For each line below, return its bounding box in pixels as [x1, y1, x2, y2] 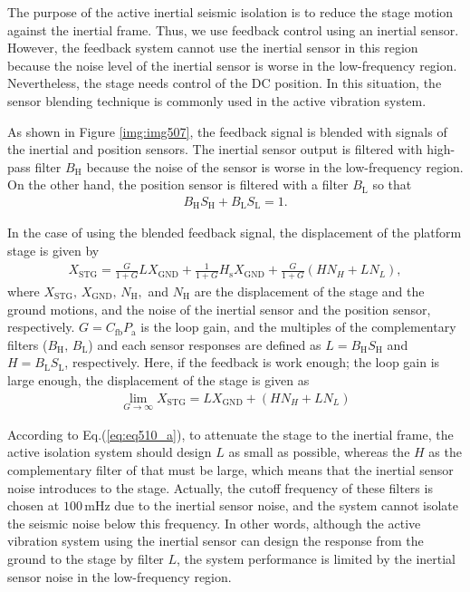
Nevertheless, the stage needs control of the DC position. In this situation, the [7, 73, 442, 92]
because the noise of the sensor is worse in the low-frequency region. [86, 157, 464, 176]
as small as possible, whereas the [228, 442, 410, 461]
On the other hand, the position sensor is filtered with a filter [7, 175, 349, 194]
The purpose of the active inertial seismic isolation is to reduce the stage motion [7, 3, 454, 21]
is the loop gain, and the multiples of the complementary [140, 317, 456, 336]
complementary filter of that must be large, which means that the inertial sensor [7, 460, 454, 479]
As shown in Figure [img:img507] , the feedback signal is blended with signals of [7, 121, 447, 141]
